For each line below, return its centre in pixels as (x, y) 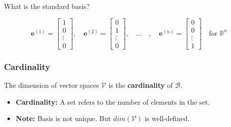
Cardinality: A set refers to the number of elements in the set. (113, 101)
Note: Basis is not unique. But (63, 118)
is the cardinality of (141, 85)
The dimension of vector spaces (52, 85)
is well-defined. (167, 118)
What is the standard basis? (47, 6)
